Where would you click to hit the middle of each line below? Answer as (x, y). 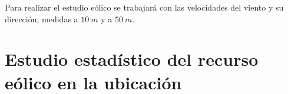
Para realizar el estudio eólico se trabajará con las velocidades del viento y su (144, 7)
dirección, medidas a (42, 19)
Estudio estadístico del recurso (132, 59)
